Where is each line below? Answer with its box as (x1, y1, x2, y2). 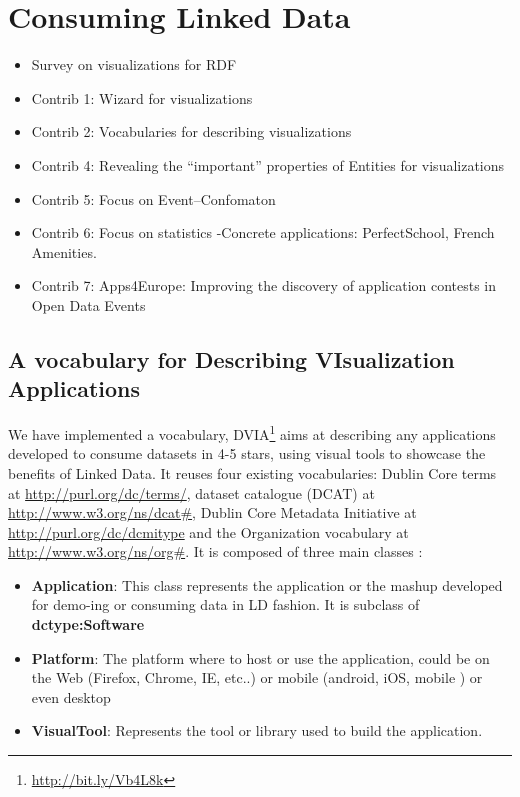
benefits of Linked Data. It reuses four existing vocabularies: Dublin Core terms (8, 462, 497, 483)
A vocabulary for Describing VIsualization (8, 343, 455, 374)
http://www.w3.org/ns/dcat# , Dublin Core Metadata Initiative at (8, 502, 417, 523)
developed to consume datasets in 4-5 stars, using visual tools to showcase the (8, 443, 486, 464)
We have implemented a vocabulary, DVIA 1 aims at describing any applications (8, 421, 496, 444)
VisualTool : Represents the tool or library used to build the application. (31, 720, 483, 741)
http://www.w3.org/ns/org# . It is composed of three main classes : (8, 541, 423, 562)
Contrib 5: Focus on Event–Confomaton (31, 188, 276, 209)
